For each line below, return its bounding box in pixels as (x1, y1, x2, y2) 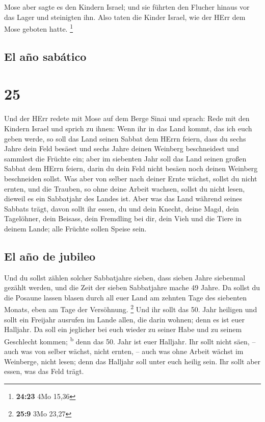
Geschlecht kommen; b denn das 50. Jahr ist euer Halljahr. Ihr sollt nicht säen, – (4, 334, 256, 346)
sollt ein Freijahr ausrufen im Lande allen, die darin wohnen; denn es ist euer (4, 314, 245, 324)
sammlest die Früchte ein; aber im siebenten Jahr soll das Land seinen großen (4, 153, 247, 163)
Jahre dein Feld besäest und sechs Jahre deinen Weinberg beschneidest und (4, 143, 239, 154)
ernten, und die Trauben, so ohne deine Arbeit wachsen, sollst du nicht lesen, (4, 183, 245, 194)
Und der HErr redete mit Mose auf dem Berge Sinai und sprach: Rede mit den (4, 113, 250, 124)
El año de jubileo (4, 248, 96, 264)
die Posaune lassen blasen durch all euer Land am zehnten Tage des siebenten (4, 292, 247, 302)
